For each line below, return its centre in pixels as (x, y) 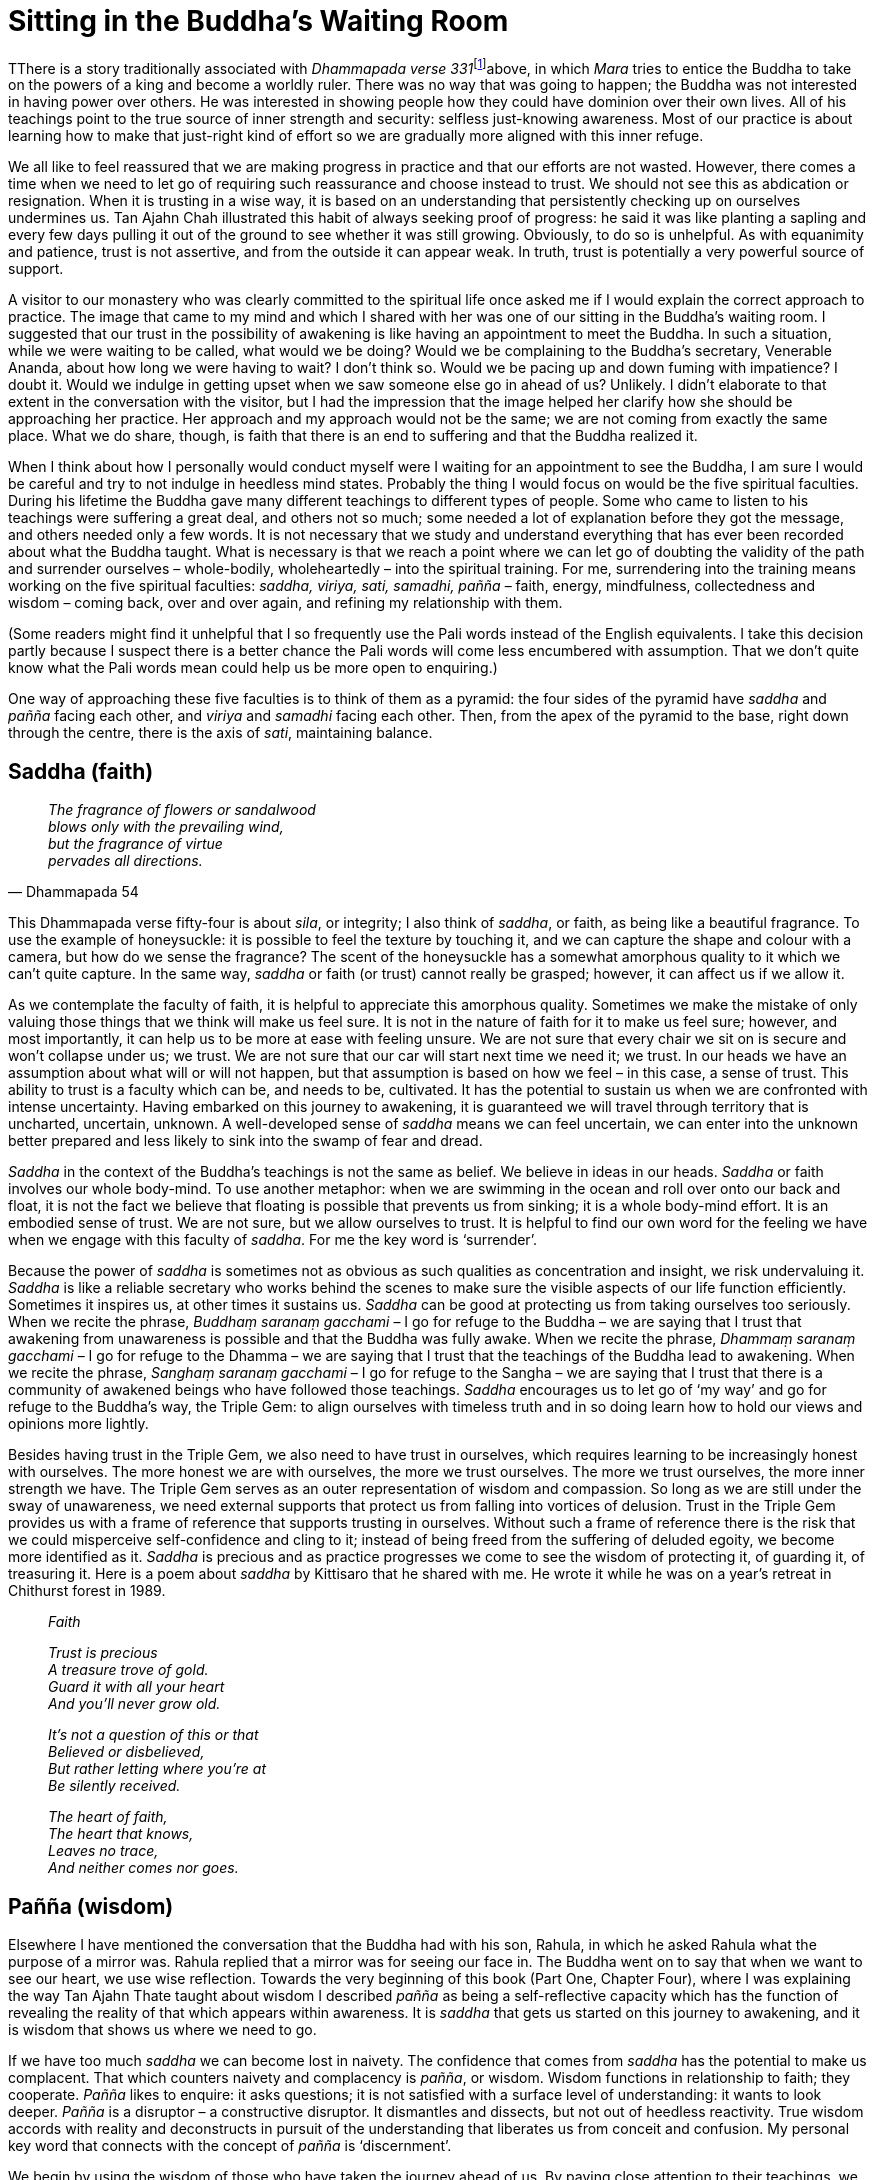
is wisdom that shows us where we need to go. (162, 2030)
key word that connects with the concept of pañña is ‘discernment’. (230, 2146)
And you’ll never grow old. (134, 1704)
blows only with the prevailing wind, (166, 827)
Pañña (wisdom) (91, 1906)
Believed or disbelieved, (126, 1752)
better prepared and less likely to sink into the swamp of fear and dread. (245, 1141)
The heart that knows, (121, 1834)
